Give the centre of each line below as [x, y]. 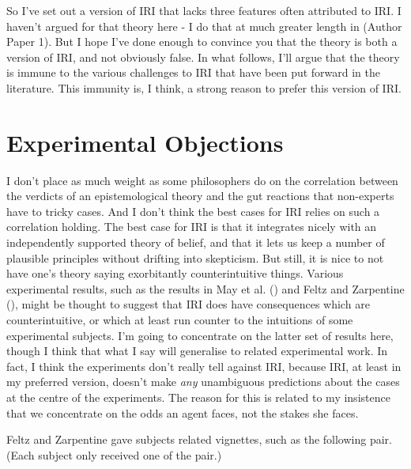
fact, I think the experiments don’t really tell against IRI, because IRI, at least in [204, 366]
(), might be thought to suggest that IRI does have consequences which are [188, 304]
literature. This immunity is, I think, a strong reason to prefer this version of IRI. [204, 87]
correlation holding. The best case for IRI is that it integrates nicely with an [192, 227]
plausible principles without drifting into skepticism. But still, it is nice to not [195, 257]
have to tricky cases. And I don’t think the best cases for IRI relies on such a [193, 211]
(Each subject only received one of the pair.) [114, 454]
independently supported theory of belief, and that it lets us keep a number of [196, 242]
